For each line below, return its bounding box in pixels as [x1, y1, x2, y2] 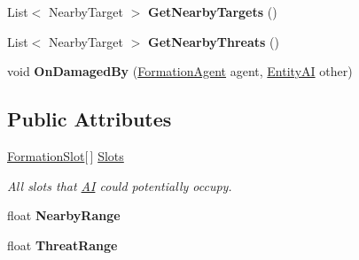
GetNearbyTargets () [148, 3, 277, 20]
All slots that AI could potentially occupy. [7, 176, 232, 195]
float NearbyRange [7, 206, 121, 225]
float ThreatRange [7, 235, 118, 254]
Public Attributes [7, 105, 172, 133]
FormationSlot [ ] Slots [7, 146, 124, 164]
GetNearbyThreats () [148, 32, 279, 50]
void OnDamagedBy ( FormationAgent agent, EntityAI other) [7, 62, 353, 80]
